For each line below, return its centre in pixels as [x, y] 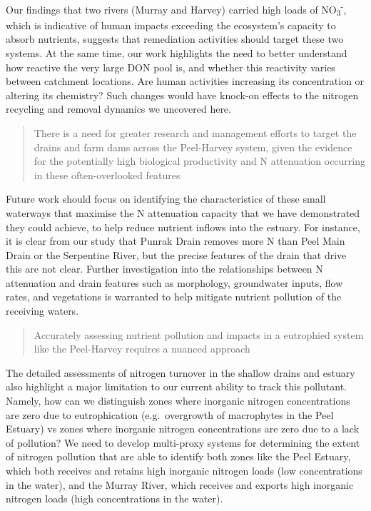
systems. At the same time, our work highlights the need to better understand [177, 52]
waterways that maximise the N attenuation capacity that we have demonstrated [183, 212]
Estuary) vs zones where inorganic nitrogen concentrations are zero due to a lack [183, 429]
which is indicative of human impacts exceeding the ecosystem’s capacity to [171, 25]
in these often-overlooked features [107, 174]
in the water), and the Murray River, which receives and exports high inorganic [180, 484]
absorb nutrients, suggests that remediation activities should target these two [175, 39]
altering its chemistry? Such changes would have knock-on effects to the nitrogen [182, 95]
